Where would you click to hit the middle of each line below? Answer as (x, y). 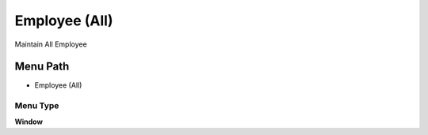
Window (29, 122)
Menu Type (37, 106)
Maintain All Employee (51, 44)
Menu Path (42, 67)
